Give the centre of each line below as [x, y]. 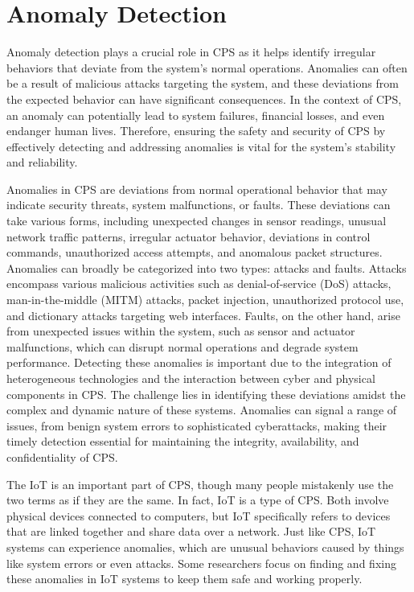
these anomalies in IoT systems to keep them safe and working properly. [184, 579]
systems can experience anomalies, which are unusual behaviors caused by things [205, 547]
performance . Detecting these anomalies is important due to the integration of [199, 362]
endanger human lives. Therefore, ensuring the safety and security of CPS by [196, 131]
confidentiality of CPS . [62, 456]
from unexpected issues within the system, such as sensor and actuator [181, 331]
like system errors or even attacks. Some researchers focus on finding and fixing [201, 563]
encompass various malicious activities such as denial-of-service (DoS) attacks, [199, 284]
